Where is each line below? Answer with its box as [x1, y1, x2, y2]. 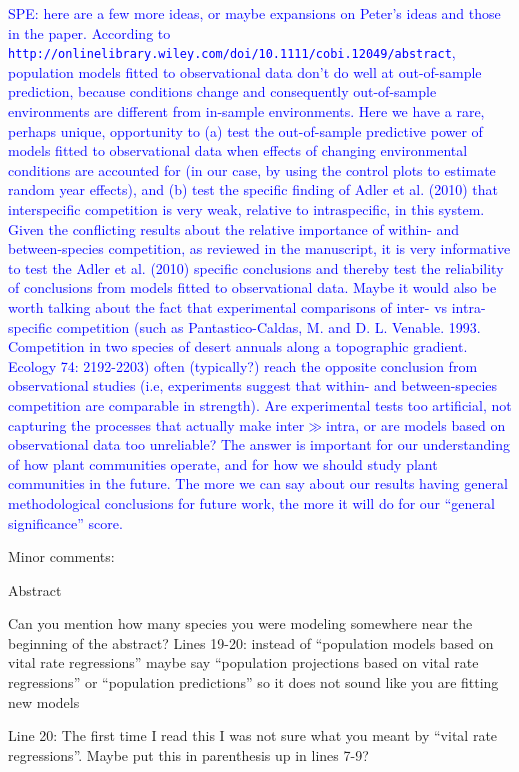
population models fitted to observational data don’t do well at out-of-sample [8, 61, 482, 82]
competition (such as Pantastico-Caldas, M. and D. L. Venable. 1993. [56, 316, 481, 337]
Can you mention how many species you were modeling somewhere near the [8, 613, 473, 634]
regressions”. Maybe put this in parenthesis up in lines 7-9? [8, 744, 369, 765]
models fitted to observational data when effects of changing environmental [8, 140, 468, 161]
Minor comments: [8, 546, 115, 567]
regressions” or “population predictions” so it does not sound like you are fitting [8, 672, 499, 693]
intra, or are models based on [326, 414, 506, 435]
